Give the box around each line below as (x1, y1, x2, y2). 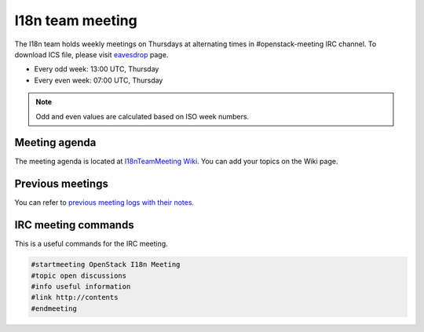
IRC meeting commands (14, 218, 134, 232)
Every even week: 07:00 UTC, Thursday (34, 75, 163, 85)
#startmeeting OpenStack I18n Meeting (31, 260, 181, 269)
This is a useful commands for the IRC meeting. (14, 239, 168, 249)
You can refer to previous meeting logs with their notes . (14, 198, 195, 207)
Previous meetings (14, 177, 109, 191)
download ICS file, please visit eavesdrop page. (14, 49, 169, 59)
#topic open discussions (31, 271, 127, 280)
